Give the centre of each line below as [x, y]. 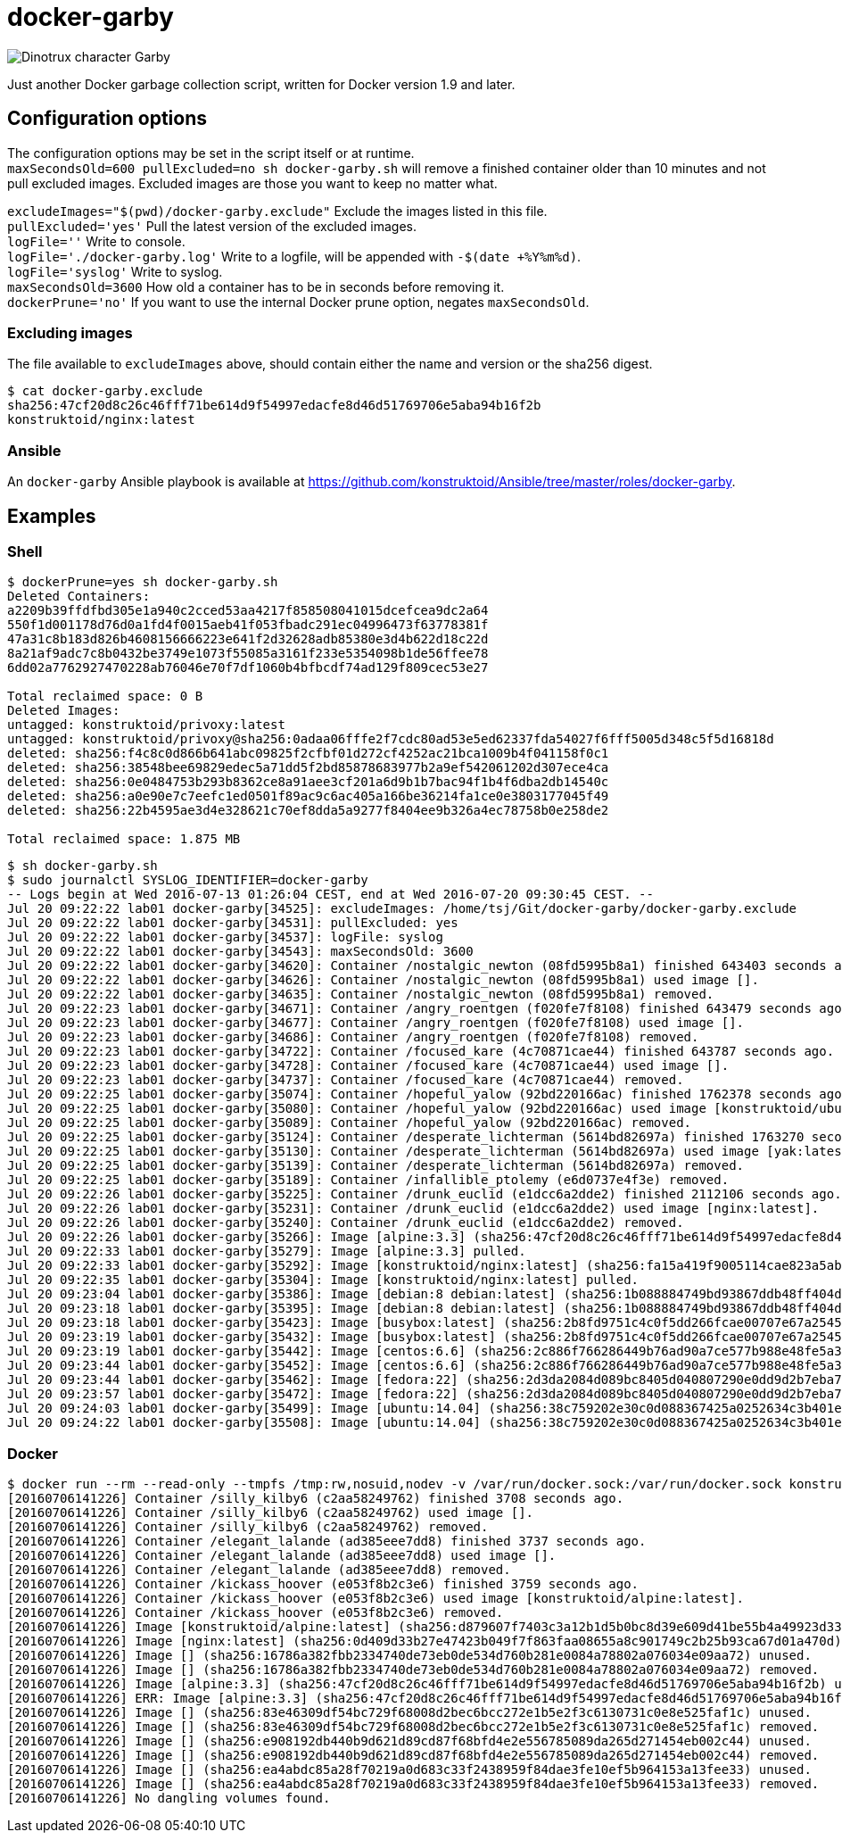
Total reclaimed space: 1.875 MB [124, 839]
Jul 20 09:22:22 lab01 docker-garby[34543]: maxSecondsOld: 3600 [240, 952]
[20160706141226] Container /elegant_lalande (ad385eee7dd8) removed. [259, 1570]
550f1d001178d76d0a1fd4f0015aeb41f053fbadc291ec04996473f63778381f [248, 625]
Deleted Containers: [79, 597]
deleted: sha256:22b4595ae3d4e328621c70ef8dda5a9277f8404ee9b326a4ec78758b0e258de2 [308, 811]
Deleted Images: [64, 711]
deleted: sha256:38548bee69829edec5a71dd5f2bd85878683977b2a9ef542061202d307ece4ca [308, 768]
